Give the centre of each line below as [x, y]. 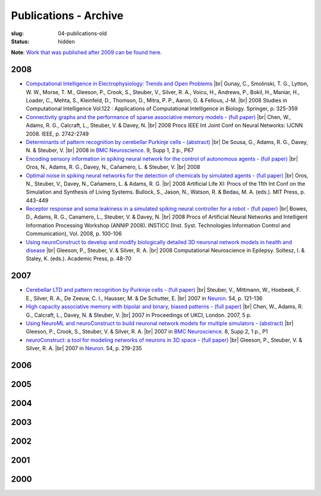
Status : [20, 41]
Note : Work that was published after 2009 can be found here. [86, 52]
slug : [17, 33]
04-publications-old [82, 33]
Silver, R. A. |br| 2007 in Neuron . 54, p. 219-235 [84, 348]
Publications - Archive [67, 15]
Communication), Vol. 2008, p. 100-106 [74, 234]
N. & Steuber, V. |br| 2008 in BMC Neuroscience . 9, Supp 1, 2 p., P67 [110, 150]
